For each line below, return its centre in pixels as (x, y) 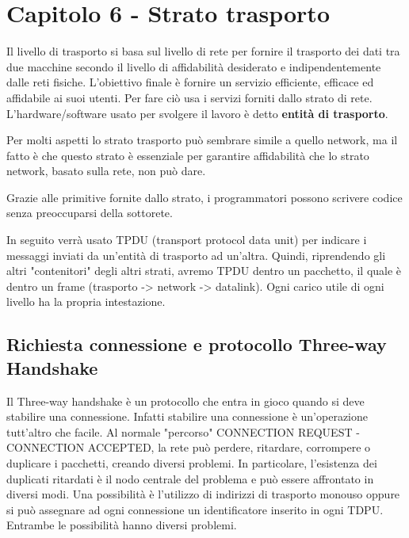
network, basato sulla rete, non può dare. (106, 171)
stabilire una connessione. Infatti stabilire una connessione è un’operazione (187, 416)
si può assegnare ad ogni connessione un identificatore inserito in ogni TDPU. (195, 509)
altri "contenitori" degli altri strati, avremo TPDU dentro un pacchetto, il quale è (204, 271)
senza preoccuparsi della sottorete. (90, 213)
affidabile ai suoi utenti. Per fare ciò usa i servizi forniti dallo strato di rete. (189, 97)
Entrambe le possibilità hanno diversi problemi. (122, 525)
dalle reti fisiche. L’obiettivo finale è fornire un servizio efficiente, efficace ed (190, 82)
